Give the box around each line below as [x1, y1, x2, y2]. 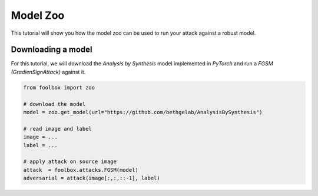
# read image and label [23, 125, 92, 132]
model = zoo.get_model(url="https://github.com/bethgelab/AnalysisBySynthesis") [23, 109, 263, 115]
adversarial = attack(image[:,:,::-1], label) [23, 175, 160, 182]
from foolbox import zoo [23, 84, 95, 91]
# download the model [23, 101, 86, 107]
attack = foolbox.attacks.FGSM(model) [23, 167, 138, 173]
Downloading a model [11, 45, 92, 55]
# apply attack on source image [23, 158, 117, 165]
